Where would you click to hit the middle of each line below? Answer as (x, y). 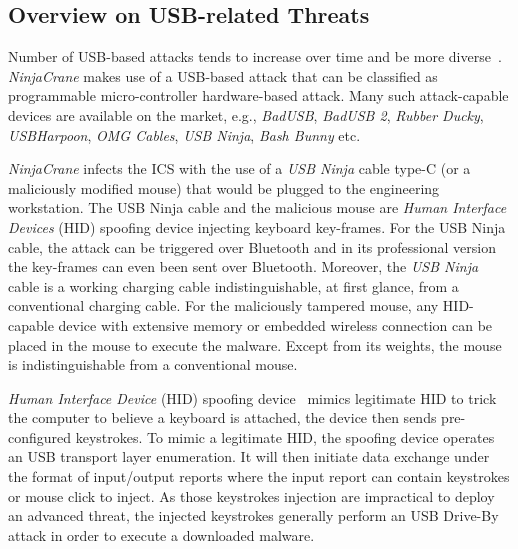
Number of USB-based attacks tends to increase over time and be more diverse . (255, 56)
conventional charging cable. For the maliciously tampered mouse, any (223, 305)
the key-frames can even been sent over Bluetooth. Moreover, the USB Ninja (243, 266)
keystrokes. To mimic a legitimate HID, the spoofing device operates (285, 436)
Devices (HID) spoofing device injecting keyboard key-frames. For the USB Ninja (257, 226)
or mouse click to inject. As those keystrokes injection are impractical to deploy (251, 495)
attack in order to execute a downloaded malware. (161, 534)
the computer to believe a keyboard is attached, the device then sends (222, 417)
